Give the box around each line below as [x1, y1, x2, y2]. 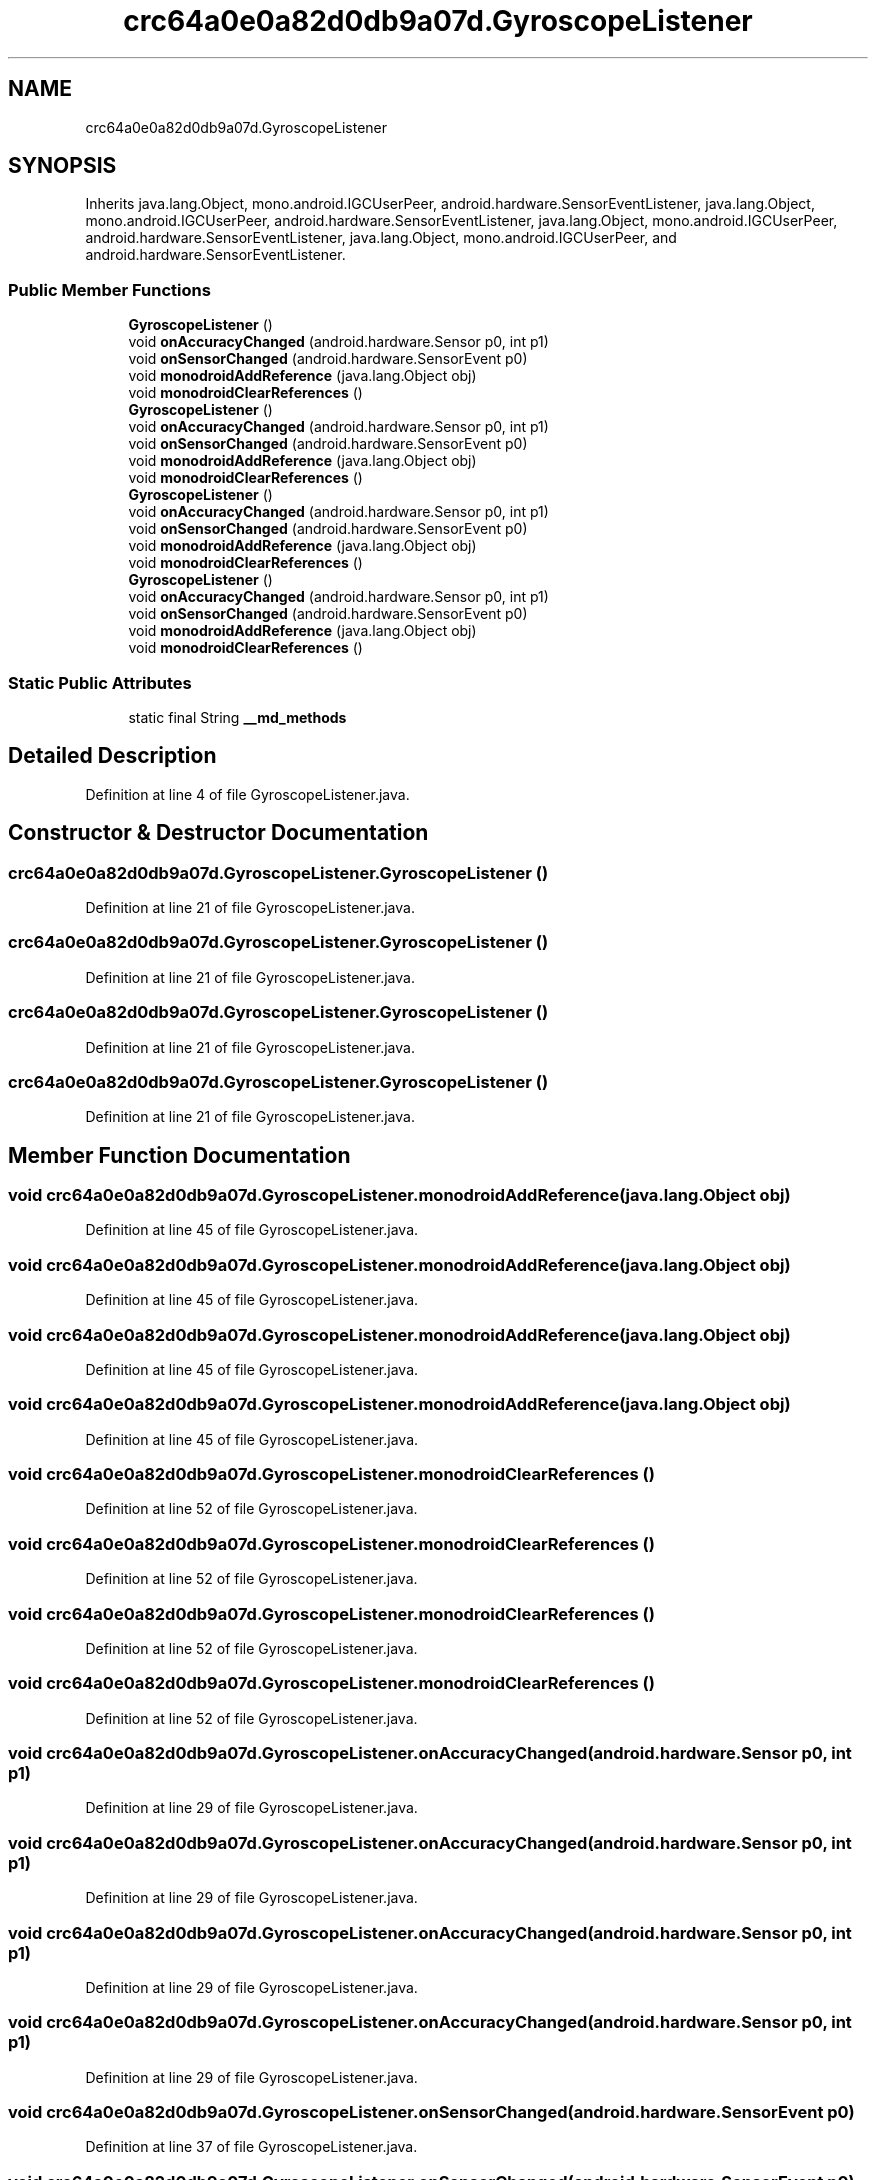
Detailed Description [8, 743, 217, 769]
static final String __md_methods [128, 708, 347, 726]
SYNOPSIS [8, 153, 117, 179]
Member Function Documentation [8, 1142, 351, 1168]
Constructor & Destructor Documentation [8, 820, 429, 846]
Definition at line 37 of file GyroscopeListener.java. [85, 2138, 418, 2156]
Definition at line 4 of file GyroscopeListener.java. [85, 785, 410, 803]
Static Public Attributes [8, 672, 192, 693]
